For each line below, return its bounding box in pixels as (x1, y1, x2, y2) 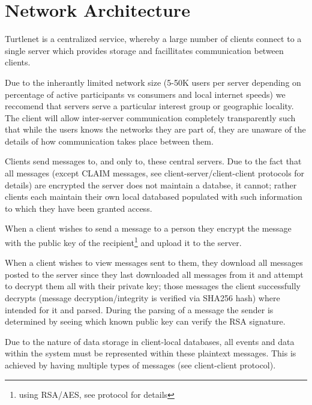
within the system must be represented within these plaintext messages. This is (5, 347, 296, 359)
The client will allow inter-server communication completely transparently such (5, 111, 296, 124)
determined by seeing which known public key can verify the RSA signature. (5, 315, 286, 328)
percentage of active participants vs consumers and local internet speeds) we (5, 88, 286, 100)
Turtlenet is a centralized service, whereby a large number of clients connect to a (5, 32, 302, 45)
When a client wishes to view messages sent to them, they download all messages (5, 256, 303, 269)
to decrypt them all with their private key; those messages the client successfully (5, 280, 301, 292)
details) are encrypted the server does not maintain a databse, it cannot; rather (5, 178, 297, 191)
